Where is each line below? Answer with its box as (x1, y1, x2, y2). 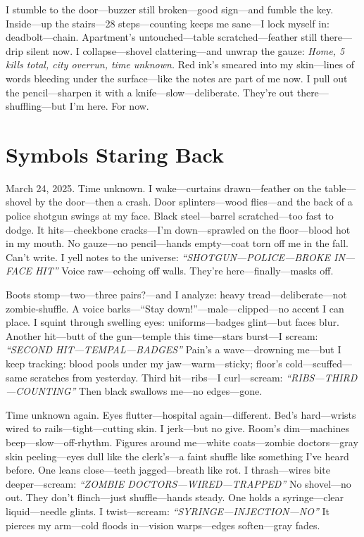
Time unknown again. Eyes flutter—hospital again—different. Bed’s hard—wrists (6, 407, 356, 422)
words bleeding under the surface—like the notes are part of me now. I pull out (6, 70, 348, 85)
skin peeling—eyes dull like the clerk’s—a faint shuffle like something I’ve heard (6, 448, 349, 463)
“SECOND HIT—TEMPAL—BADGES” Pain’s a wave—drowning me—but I (6, 342, 341, 357)
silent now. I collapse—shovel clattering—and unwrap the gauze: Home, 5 (26, 43, 345, 58)
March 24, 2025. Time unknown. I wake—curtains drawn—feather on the (6, 180, 322, 195)
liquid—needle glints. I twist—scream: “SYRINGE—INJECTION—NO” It (6, 503, 330, 518)
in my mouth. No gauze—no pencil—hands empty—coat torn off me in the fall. (6, 236, 349, 251)
